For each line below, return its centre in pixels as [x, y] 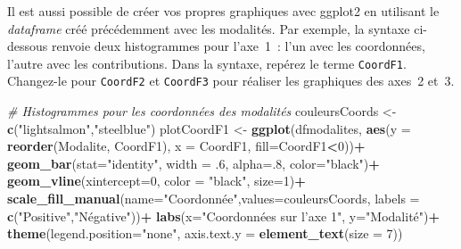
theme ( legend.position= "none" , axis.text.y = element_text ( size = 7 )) [205, 233]
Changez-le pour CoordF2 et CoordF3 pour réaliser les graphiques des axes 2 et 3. [231, 81]
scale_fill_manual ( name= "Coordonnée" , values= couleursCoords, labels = [214, 199]
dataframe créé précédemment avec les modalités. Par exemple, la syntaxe [209, 28]
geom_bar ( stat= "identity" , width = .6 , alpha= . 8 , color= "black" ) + [193, 163]
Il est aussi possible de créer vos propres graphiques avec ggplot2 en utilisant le [223, 11]
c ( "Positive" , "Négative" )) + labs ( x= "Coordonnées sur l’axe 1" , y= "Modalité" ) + [224, 216]
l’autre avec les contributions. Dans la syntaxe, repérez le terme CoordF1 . [207, 63]
